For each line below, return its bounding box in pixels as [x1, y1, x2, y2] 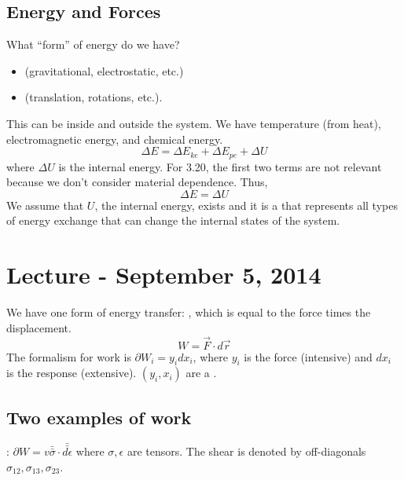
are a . [185, 365, 217, 381]
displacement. [6, 319, 72, 335]
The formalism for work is [6, 348, 131, 365]
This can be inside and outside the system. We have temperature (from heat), [6, 115, 381, 131]
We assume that [6, 196, 84, 213]
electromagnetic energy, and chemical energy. [6, 130, 223, 147]
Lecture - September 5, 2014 [6, 258, 321, 291]
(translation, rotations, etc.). [24, 89, 163, 105]
